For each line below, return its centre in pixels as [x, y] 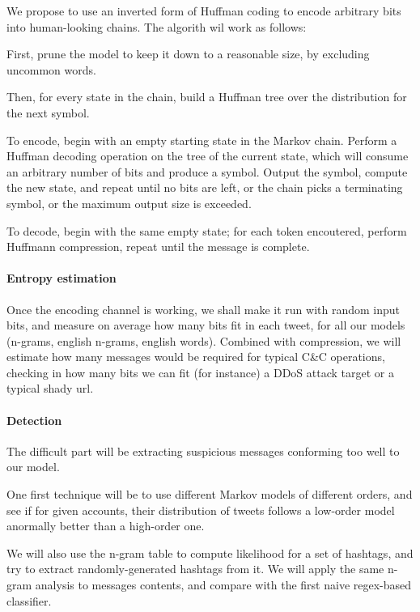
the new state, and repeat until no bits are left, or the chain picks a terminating [205, 187]
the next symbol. [48, 112]
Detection [34, 420]
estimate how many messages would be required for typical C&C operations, [196, 357]
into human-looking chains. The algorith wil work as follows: [157, 26]
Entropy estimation [62, 278]
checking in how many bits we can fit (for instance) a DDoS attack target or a [200, 372]
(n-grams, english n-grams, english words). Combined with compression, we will [204, 340]
